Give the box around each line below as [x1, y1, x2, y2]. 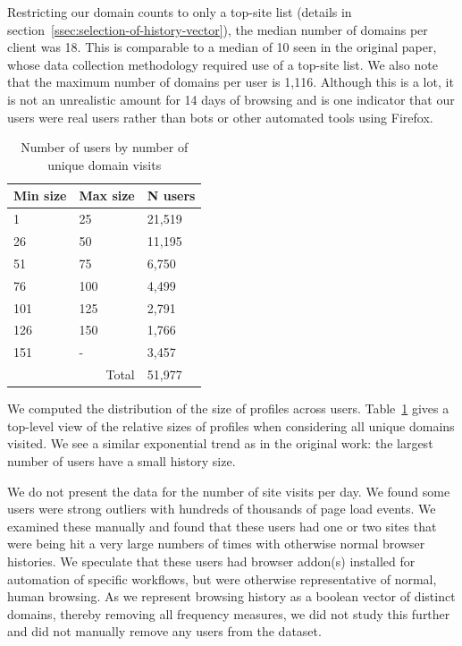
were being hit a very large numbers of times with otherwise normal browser [7, 534, 425, 553]
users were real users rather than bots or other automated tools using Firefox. [7, 107, 433, 126]
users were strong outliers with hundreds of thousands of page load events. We [7, 499, 436, 518]
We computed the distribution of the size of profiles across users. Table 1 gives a [7, 399, 449, 418]
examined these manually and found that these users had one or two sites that [7, 516, 437, 535]
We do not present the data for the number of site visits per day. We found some [7, 481, 450, 500]
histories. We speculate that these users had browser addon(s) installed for [7, 551, 416, 570]
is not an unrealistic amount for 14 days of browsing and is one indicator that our [7, 89, 455, 108]
